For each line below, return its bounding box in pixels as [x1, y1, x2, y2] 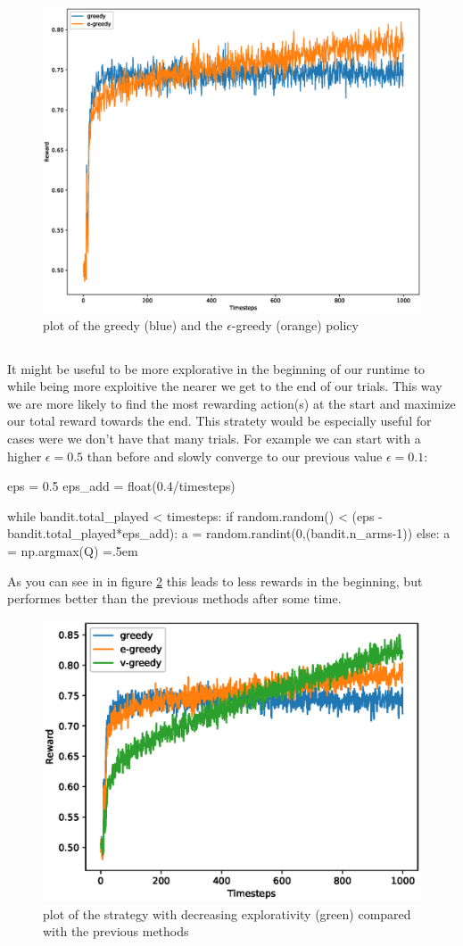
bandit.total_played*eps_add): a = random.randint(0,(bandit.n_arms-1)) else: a [7, 524, 451, 543]
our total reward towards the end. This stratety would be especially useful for [7, 411, 432, 430]
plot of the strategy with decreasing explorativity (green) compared [43, 904, 411, 923]
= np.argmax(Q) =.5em [7, 541, 138, 560]
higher [7, 446, 42, 465]
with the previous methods [43, 922, 189, 941]
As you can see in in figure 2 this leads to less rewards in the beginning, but [7, 571, 423, 590]
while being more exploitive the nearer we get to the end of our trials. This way [7, 377, 442, 395]
